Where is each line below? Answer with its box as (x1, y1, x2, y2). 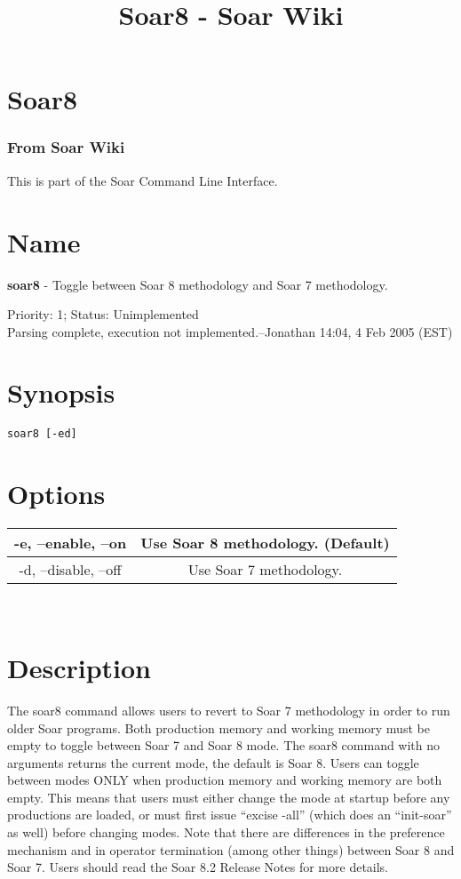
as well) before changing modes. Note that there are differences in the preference (7, 823, 445, 842)
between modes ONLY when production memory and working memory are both (7, 771, 442, 789)
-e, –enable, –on (14, 532, 127, 554)
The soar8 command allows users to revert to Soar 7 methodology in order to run (7, 700, 450, 719)
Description (7, 649, 152, 685)
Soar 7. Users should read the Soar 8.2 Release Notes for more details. (7, 858, 389, 876)
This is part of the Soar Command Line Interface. (7, 171, 278, 189)
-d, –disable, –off (19, 559, 122, 580)
